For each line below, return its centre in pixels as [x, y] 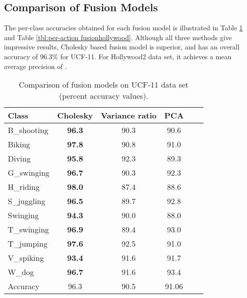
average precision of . [35, 66]
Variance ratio [129, 115]
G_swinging [29, 173]
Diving [19, 159]
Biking [19, 144]
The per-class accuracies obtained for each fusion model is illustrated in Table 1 [123, 28]
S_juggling [27, 201]
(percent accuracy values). [104, 96]
